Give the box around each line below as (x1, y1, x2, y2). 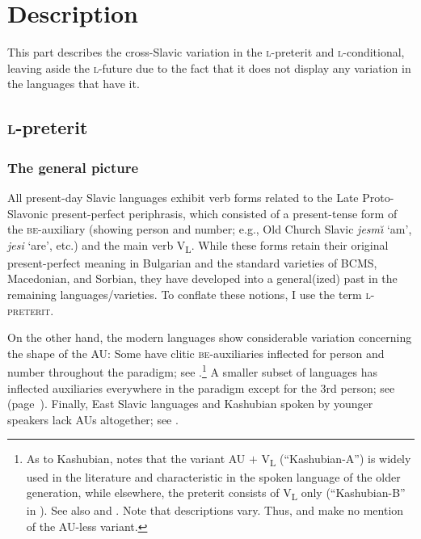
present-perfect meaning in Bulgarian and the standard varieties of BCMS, (7, 254, 377, 271)
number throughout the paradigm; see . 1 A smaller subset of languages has (7, 361, 377, 381)
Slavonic (7, 204, 48, 221)
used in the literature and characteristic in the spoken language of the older (26, 468, 401, 485)
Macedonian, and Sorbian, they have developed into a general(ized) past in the (7, 270, 398, 287)
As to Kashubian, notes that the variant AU (26, 450, 246, 467)
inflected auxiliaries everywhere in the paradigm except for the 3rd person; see (7, 379, 395, 396)
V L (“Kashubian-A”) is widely (261, 450, 411, 470)
